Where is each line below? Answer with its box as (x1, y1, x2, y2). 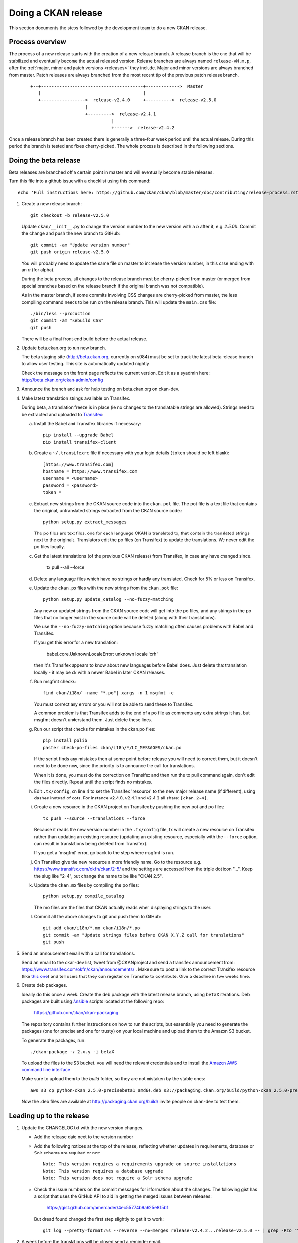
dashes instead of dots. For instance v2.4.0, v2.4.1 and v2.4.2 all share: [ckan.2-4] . (34, 795, 208, 800)
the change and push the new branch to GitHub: (21, 230, 120, 236)
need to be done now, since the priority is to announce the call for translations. (34, 763, 195, 769)
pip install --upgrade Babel (43, 432, 114, 438)
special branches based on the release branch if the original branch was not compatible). (21, 283, 205, 289)
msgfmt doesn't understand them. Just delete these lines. (34, 717, 152, 723)
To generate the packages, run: (21, 1037, 86, 1043)
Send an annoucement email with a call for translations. (21, 950, 135, 956)
